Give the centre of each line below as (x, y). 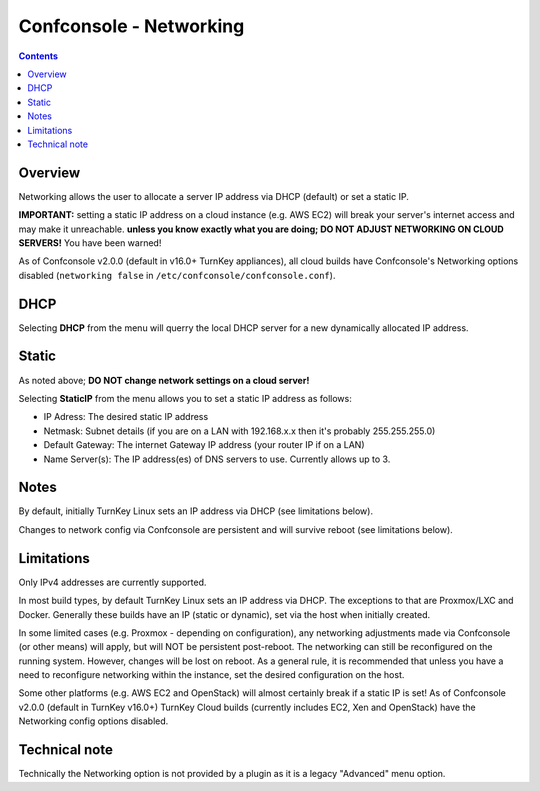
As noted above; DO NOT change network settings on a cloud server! (164, 380)
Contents (38, 56)
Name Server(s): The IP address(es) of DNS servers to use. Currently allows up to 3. (217, 459)
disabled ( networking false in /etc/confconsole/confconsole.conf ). (177, 275)
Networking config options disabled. (93, 721)
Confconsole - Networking (131, 26)
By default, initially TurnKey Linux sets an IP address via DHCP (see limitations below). (196, 511)
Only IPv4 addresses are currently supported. (112, 582)
